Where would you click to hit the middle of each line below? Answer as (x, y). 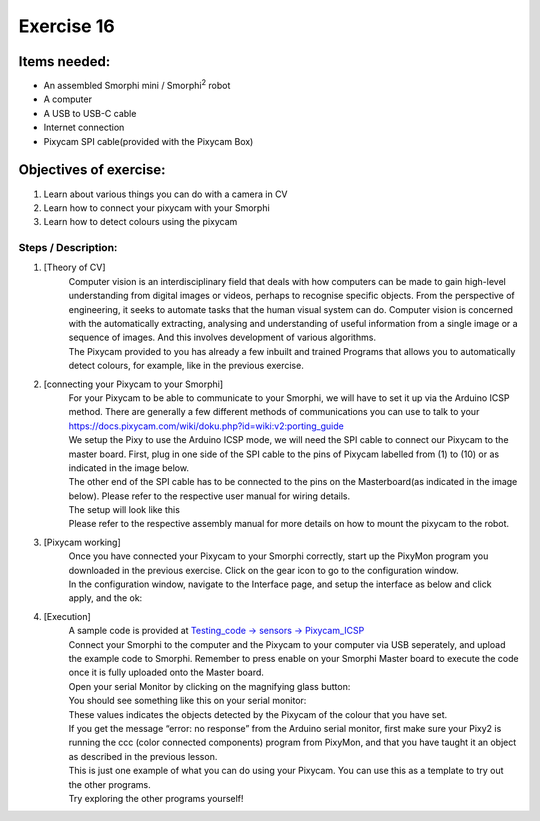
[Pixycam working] (82, 542)
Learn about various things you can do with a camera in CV (166, 194)
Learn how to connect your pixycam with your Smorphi (156, 207)
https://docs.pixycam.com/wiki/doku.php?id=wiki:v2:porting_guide (206, 426)
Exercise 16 (66, 26)
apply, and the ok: (105, 598)
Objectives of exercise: (92, 170)
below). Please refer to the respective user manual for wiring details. (209, 496)
